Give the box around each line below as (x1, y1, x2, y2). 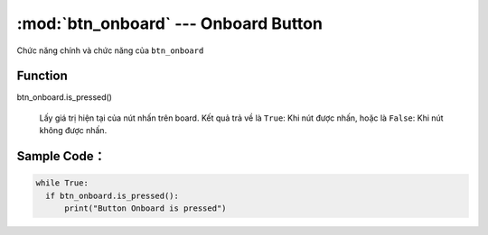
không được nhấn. (39, 125, 108, 136)
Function (16, 68, 68, 84)
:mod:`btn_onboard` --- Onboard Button (16, 14, 323, 33)
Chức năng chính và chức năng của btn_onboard (16, 45, 204, 56)
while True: (35, 178, 89, 188)
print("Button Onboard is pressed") (64, 203, 227, 213)
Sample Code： (16, 149, 106, 164)
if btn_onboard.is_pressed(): (45, 190, 180, 201)
